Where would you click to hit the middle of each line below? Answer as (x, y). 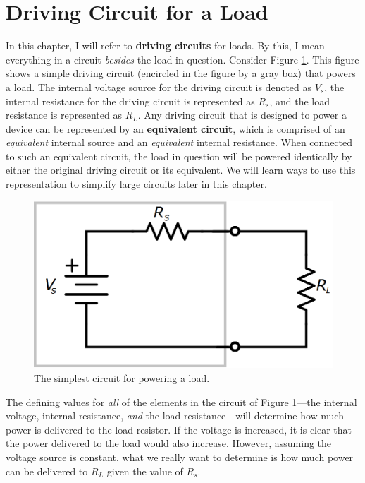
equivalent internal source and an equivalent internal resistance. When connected (179, 142)
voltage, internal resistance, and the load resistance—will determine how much (175, 416)
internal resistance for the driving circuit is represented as (130, 101)
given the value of (145, 471)
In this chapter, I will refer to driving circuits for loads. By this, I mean (165, 46)
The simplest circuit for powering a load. (122, 378)
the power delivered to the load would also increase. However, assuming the (169, 443)
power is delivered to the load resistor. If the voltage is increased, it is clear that (179, 429)
